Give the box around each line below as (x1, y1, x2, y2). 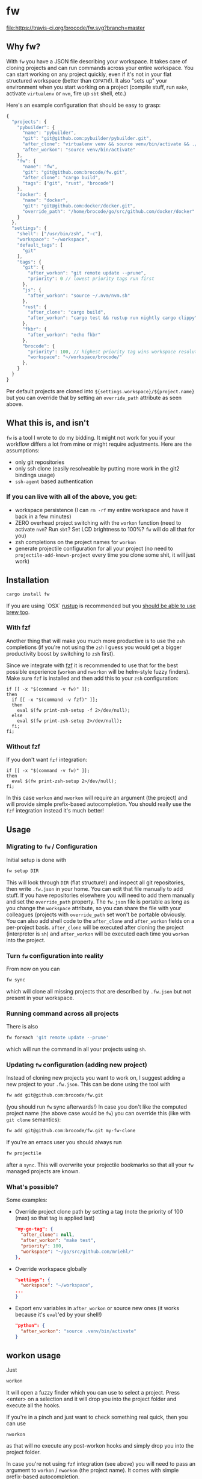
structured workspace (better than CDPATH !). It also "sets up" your (6, 77, 168, 84)
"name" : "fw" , (22, 163, 58, 169)
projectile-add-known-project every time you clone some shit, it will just (14, 551, 195, 559)
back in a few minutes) (14, 513, 72, 520)
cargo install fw (6, 591, 50, 597)
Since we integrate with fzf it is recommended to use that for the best (6, 662, 179, 669)
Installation (6, 575, 49, 586)
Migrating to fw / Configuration (6, 843, 97, 851)
